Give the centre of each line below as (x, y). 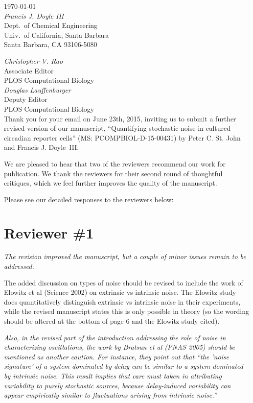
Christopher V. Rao (34, 60)
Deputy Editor (26, 99)
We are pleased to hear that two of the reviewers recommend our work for (115, 163)
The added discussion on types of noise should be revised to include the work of (124, 282)
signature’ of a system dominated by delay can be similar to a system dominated (124, 366)
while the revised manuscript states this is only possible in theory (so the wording (126, 311)
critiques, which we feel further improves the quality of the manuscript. (111, 183)
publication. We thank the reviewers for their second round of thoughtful (113, 173)
